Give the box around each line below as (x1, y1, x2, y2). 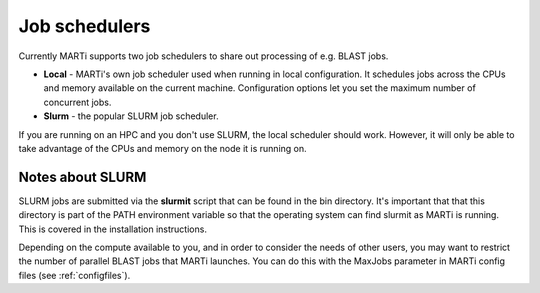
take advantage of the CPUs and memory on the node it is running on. (18, 142, 307, 154)
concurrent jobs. (43, 96, 112, 108)
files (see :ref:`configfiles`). (18, 269, 131, 281)
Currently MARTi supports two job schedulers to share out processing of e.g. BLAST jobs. (18, 50, 389, 62)
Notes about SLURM (18, 168, 147, 185)
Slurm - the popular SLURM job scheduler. (43, 110, 219, 122)
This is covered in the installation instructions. (18, 223, 207, 235)
